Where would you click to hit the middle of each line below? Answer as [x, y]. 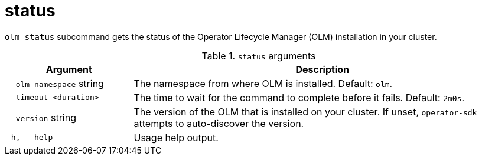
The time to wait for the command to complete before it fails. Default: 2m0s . [299, 97]
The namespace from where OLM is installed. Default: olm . [263, 83]
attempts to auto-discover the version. [219, 123]
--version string [41, 117]
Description [322, 69]
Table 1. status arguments [259, 56]
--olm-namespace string [55, 83]
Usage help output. [176, 137]
